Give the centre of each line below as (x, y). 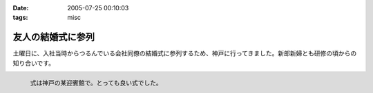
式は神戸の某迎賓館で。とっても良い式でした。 (96, 83)
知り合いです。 (34, 63)
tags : (20, 18)
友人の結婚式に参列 (54, 37)
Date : (21, 8)
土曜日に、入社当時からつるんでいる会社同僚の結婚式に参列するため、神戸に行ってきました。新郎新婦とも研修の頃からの (185, 53)
